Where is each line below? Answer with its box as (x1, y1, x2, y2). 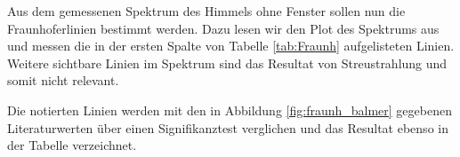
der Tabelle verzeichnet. (7, 136, 137, 154)
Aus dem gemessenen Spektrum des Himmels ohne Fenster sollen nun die (7, 2, 406, 20)
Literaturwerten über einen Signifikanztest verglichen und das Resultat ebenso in (7, 118, 448, 137)
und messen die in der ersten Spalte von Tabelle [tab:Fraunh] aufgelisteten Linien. (7, 36, 455, 55)
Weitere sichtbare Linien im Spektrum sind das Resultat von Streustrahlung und (7, 53, 448, 72)
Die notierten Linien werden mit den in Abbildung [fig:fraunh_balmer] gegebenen (7, 100, 452, 119)
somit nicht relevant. (7, 71, 119, 90)
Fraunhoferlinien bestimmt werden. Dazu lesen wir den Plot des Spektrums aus (7, 19, 440, 37)
